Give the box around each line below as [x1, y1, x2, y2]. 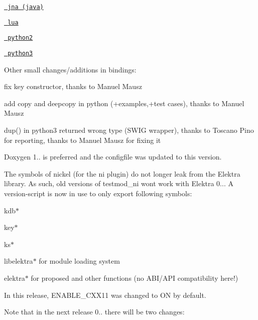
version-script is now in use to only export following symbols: [4, 188, 192, 198]
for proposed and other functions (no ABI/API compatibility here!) [31, 272, 238, 283]
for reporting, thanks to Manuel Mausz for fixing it [4, 134, 161, 145]
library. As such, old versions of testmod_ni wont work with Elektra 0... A [4, 178, 233, 189]
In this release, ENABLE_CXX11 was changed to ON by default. [4, 289, 206, 300]
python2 [8, 34, 33, 42]
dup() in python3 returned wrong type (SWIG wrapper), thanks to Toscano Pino [4, 125, 254, 135]
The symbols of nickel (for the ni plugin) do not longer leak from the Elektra [4, 168, 240, 179]
